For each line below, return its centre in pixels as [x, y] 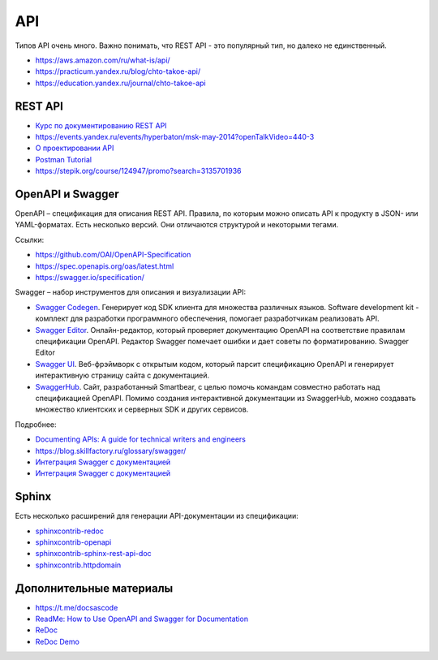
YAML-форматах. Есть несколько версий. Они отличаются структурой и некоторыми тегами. [177, 225]
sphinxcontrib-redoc [70, 531]
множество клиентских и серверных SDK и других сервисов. [142, 409]
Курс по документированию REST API [101, 125]
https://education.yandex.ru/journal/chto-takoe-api [120, 83]
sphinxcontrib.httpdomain [78, 565]
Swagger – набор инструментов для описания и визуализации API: [131, 292]
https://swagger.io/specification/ [90, 278]
